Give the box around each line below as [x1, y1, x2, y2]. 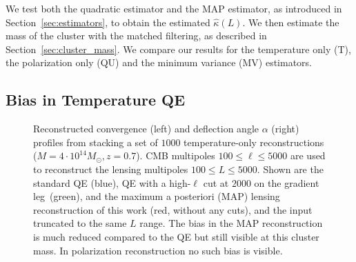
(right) [271, 121, 299, 136]
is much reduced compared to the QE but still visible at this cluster [33, 229, 319, 243]
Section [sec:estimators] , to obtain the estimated [6, 14, 210, 29]
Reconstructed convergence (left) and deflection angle [33, 121, 259, 136]
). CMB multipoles [136, 148, 215, 163]
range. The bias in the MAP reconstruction [139, 216, 323, 230]
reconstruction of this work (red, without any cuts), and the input [33, 202, 313, 216]
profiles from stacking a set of [33, 134, 158, 149]
